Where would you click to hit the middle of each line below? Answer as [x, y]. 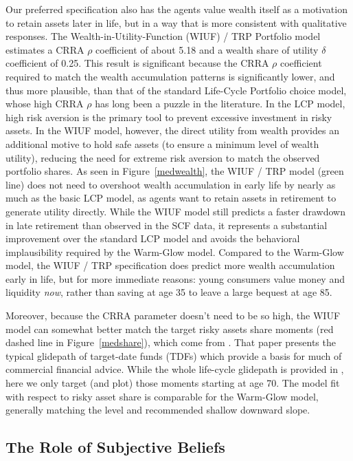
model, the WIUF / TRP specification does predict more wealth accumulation [170, 265]
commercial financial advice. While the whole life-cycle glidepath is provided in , [175, 369]
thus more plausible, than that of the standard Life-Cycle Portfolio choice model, [176, 90]
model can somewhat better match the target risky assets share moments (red [170, 329]
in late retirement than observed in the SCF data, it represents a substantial [167, 225]
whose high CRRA [45, 104]
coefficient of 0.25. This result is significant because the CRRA [137, 63]
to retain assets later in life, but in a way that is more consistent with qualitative [176, 22]
